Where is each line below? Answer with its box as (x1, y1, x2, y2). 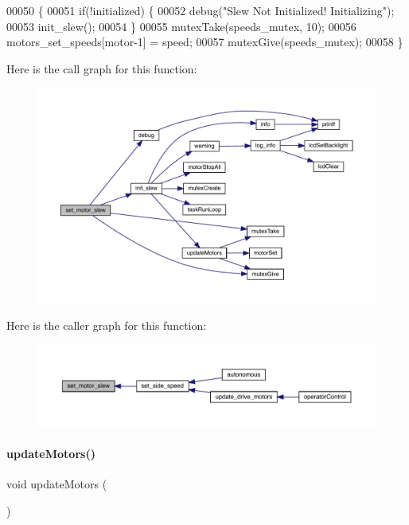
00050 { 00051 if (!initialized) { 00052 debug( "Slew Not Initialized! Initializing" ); (6, 2, 395, 18)
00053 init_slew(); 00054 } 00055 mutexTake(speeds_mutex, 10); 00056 (6, 18, 356, 34)
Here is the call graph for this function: (6, 60, 197, 76)
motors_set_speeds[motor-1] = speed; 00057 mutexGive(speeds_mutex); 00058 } (6, 33, 403, 50)
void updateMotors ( (6, 476, 107, 492)
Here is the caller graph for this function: (6, 316, 207, 333)
